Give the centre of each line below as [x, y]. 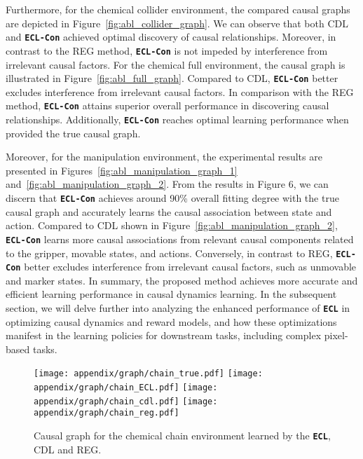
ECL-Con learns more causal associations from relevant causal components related [180, 239]
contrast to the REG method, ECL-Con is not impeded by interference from [167, 50]
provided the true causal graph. [73, 133]
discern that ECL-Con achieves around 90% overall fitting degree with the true [172, 198]
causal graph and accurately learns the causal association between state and [169, 211]
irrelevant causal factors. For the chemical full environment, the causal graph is [176, 64]
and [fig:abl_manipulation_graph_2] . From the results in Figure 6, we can [167, 184]
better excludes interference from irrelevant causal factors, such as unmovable [190, 267]
